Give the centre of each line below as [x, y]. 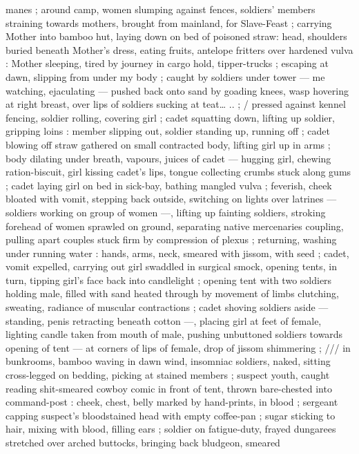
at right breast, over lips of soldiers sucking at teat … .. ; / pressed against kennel [176, 104]
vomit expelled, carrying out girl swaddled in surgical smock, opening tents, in [171, 266]
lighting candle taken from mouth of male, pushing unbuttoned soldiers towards [174, 334]
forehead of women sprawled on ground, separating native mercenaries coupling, [175, 226]
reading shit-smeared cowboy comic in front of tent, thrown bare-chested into [169, 388]
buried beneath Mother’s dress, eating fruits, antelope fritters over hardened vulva [179, 49]
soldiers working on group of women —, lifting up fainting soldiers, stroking [166, 212]
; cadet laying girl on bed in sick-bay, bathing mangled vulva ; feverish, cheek [169, 185]
